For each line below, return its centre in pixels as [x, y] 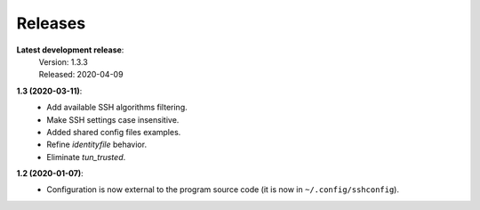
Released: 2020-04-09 [81, 75]
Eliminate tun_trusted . [86, 157]
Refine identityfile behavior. [96, 145]
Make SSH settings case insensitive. [113, 119]
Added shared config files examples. [114, 132]
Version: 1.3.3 [63, 61]
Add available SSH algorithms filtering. [117, 108]
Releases [51, 23]
